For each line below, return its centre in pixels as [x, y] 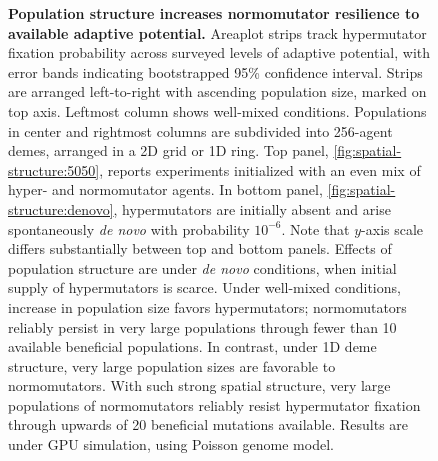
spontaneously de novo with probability [129, 228]
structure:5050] [54, 169]
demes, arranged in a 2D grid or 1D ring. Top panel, [168, 150]
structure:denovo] [61, 208]
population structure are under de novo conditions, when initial [202, 267]
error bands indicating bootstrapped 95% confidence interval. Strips [215, 71]
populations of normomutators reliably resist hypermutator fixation [214, 404]
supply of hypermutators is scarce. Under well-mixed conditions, [204, 287]
